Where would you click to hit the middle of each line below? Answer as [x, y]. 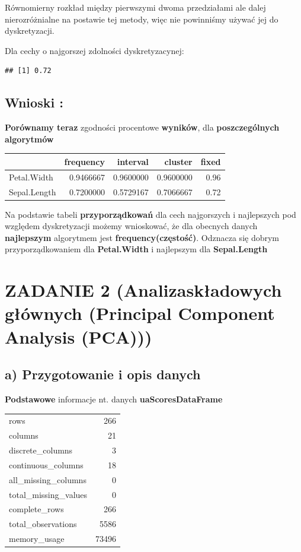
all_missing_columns [48, 479]
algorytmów [29, 139]
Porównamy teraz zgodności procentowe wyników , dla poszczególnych [142, 127]
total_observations [43, 524]
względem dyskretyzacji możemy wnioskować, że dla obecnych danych [131, 226]
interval [133, 161]
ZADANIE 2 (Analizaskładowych [143, 290]
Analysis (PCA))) [79, 336]
